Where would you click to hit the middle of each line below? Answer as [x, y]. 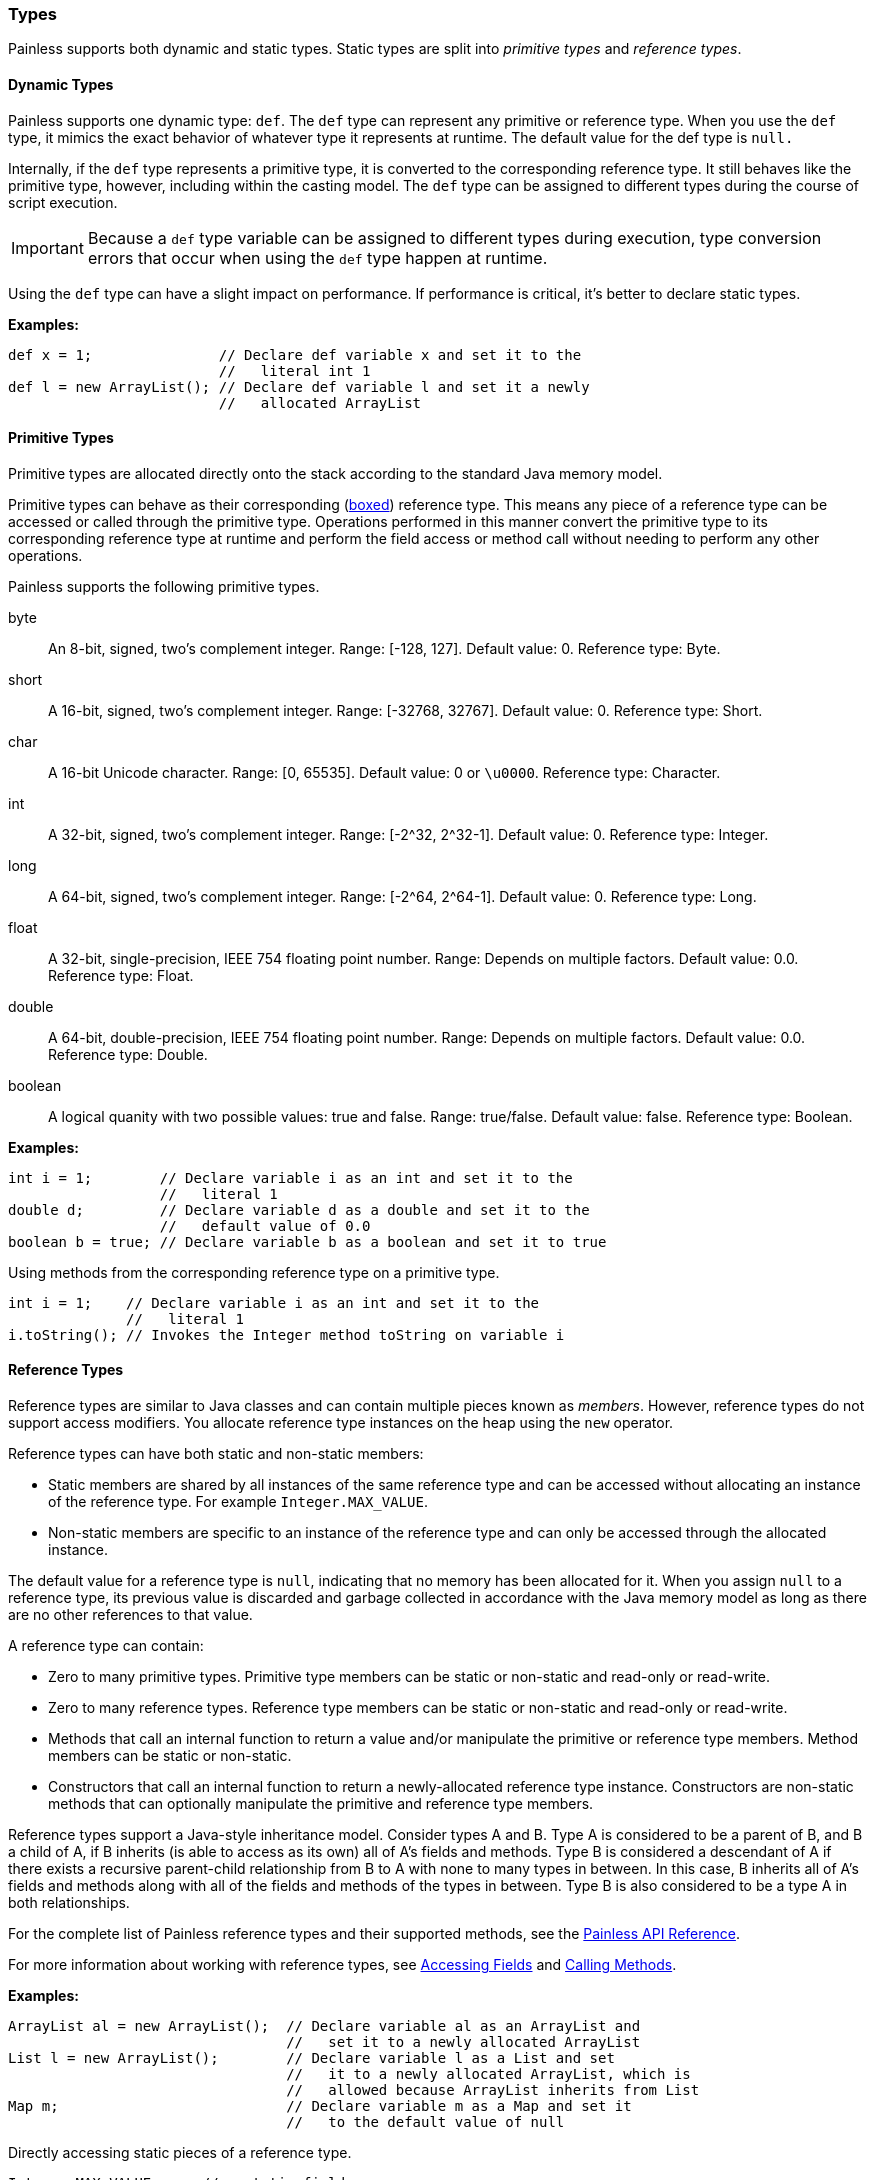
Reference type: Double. [128, 1054]
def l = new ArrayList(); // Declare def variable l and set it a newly [299, 386]
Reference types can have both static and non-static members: [216, 1454]
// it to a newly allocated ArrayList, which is [488, 2074]
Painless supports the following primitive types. [164, 586]
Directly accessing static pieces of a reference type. [180, 2153]
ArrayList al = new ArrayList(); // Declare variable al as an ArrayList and [324, 2026]
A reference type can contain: [106, 1646]
